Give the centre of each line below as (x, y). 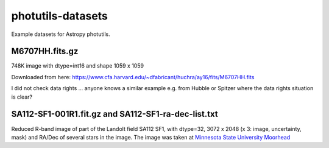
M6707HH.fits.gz (45, 51)
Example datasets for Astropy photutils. (61, 34)
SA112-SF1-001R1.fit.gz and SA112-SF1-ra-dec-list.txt (115, 114)
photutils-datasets (59, 16)
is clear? (22, 97)
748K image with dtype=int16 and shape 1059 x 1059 (78, 66)
